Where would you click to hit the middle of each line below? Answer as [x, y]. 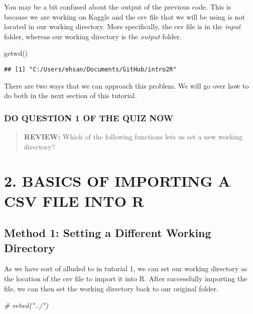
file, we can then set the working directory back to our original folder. [111, 288]
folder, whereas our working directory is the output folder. [93, 36]
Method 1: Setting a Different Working [108, 233]
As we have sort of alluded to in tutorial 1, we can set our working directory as [126, 268]
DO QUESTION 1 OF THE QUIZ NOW [89, 117]
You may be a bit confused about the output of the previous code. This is [118, 7]
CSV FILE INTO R [74, 201]
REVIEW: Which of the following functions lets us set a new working [133, 137]
